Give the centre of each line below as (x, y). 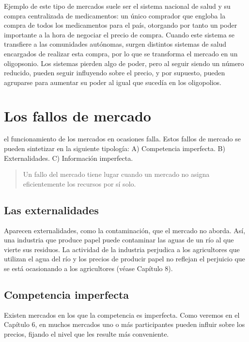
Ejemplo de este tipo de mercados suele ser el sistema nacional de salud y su (117, 6)
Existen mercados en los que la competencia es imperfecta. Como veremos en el (122, 315)
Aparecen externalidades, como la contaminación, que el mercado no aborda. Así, (125, 230)
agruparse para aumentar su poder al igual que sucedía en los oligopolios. (113, 82)
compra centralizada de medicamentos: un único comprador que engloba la (115, 15)
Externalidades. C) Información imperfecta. (69, 158)
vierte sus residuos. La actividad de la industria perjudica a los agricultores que (122, 249)
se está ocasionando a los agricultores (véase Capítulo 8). (88, 268)
